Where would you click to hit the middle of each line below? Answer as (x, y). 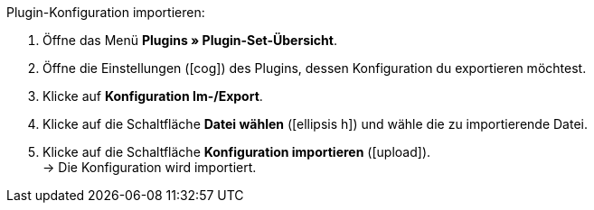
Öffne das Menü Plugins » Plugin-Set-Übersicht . (190, 40)
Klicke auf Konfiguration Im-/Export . (153, 96)
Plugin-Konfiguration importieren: (106, 12)
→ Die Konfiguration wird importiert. (150, 167)
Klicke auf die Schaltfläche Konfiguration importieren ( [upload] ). (237, 152)
